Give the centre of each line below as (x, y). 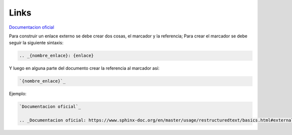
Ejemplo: (18, 94)
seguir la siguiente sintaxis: (36, 43)
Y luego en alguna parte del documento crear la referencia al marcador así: (84, 68)
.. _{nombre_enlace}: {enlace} (57, 56)
